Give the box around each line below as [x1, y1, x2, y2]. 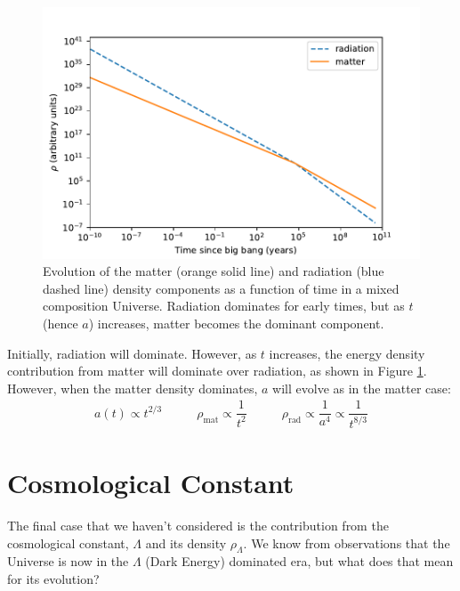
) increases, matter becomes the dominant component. [88, 314, 384, 333]
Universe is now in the [7, 552, 129, 571]
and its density [145, 533, 227, 552]
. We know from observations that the [243, 533, 450, 552]
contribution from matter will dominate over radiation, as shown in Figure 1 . [7, 361, 427, 380]
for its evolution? [7, 569, 100, 587]
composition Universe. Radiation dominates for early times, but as [43, 296, 405, 315]
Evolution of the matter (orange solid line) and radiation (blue [43, 262, 384, 280]
